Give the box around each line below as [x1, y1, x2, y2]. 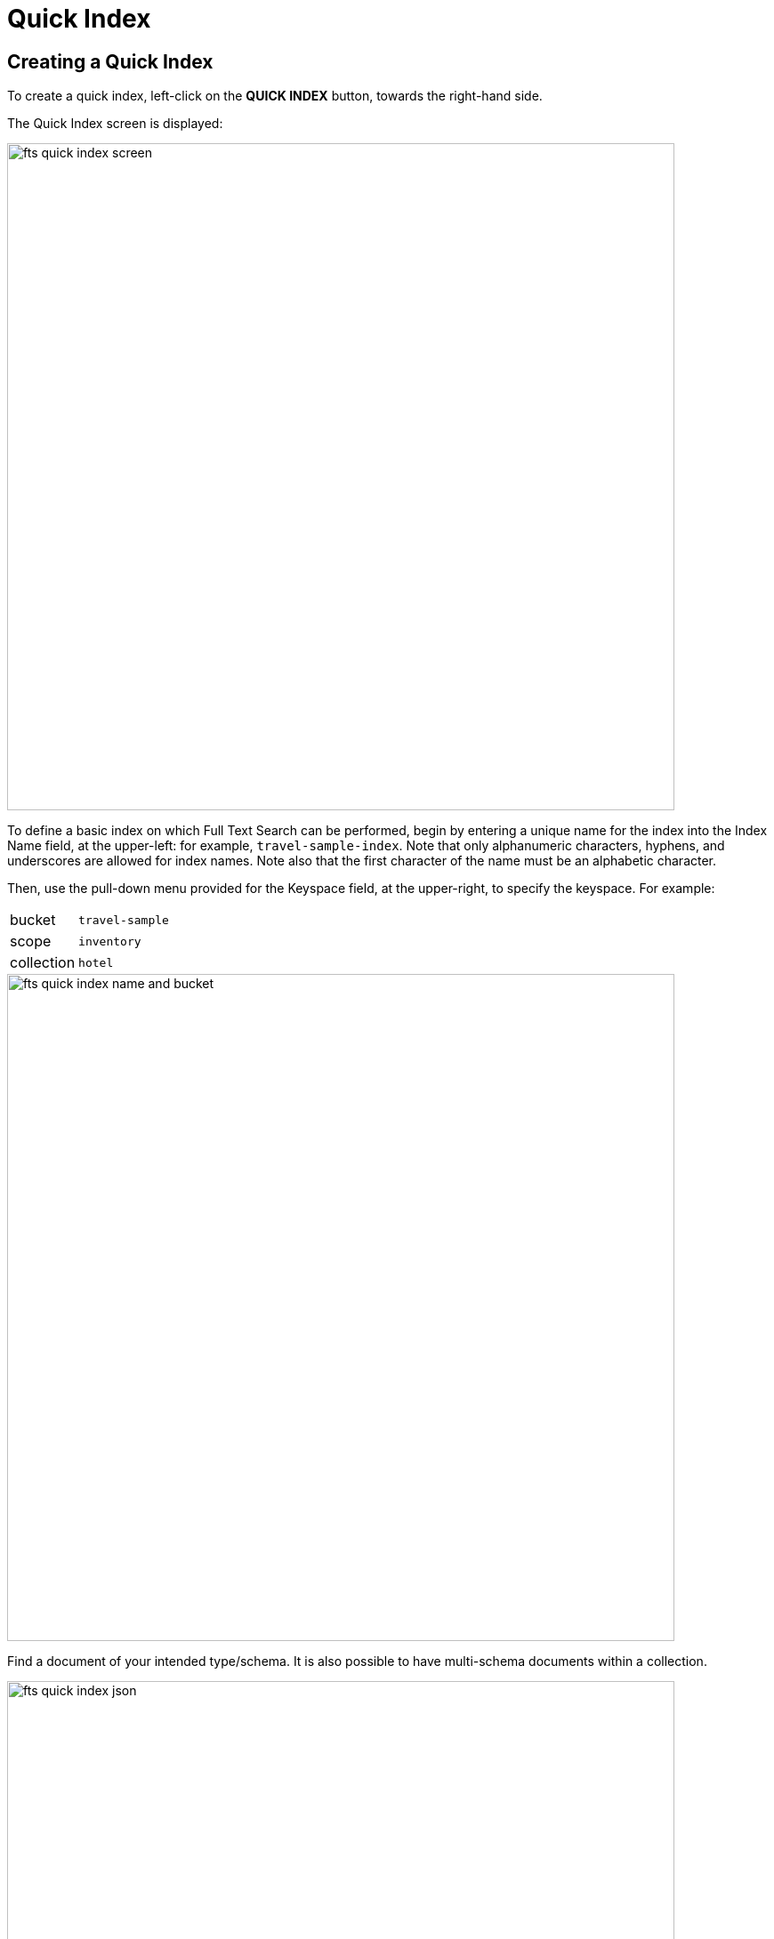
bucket [10, 911, 56, 929]
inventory [78, 934, 141, 948]
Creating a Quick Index [7, 50, 214, 73]
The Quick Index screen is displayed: [7, 116, 223, 132]
